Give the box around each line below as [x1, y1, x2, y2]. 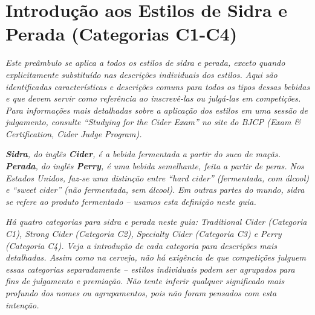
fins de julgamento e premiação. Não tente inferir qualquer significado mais [5, 274, 285, 287]
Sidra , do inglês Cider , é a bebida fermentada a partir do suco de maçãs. [5, 148, 281, 160]
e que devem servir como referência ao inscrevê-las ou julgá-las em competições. [5, 92, 301, 105]
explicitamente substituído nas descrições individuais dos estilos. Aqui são [5, 68, 278, 80]
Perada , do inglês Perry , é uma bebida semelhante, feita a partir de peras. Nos [5, 160, 304, 172]
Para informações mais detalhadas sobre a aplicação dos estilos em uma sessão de [5, 103, 308, 116]
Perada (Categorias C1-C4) [5, 21, 238, 46]
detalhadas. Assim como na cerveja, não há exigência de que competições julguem [5, 251, 306, 264]
